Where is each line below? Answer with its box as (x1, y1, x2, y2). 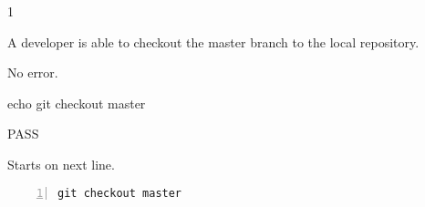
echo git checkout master (7, 93, 146, 112)
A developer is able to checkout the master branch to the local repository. (7, 32, 420, 51)
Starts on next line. (7, 154, 115, 173)
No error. (7, 63, 58, 82)
